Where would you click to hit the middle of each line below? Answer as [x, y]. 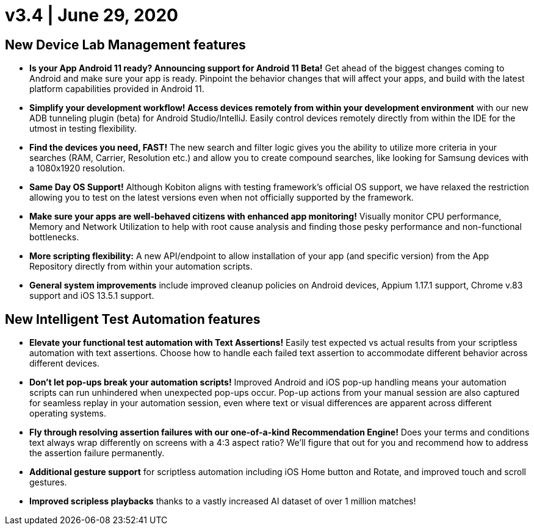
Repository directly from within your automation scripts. [141, 267]
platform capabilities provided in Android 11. [117, 89]
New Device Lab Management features [125, 45]
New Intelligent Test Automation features [133, 319]
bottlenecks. [54, 237]
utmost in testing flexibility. [83, 129]
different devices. [64, 363]
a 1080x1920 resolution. [77, 168]
